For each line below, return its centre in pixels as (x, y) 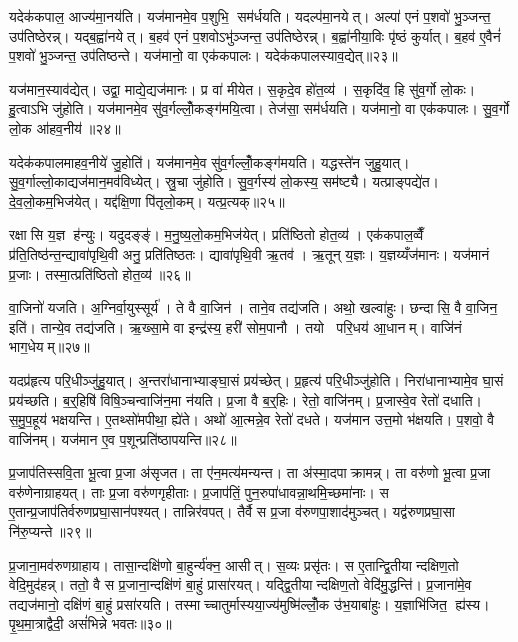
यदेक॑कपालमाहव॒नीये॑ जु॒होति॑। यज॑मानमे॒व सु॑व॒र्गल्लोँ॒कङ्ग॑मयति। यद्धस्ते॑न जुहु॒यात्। (209, 161)
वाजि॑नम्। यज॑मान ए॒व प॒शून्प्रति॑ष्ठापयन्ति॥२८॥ (123, 438)
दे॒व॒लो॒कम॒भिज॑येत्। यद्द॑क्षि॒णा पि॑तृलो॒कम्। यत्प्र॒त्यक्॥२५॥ (147, 200)
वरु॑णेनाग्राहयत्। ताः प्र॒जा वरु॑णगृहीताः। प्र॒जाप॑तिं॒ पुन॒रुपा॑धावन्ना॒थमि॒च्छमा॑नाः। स (199, 491)
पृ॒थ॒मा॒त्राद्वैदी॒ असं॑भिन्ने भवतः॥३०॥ (90, 623)
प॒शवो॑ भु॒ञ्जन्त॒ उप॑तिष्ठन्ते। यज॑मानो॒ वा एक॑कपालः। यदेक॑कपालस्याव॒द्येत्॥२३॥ (203, 55)
